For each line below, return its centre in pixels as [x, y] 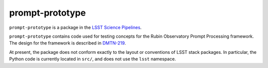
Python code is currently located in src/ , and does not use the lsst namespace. [93, 59]
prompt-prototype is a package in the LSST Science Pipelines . [75, 27]
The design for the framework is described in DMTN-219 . [67, 43]
